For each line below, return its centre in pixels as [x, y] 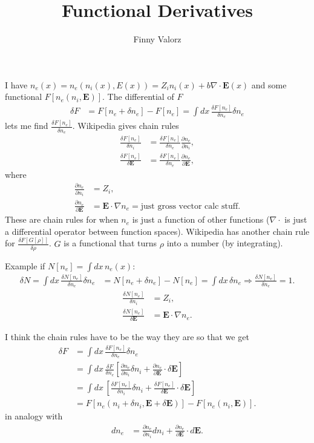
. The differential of [138, 97]
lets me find [27, 126]
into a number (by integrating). [225, 243]
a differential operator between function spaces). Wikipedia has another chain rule [157, 231]
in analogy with [34, 416]
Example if [25, 265]
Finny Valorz [157, 39]
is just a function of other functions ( [201, 219]
